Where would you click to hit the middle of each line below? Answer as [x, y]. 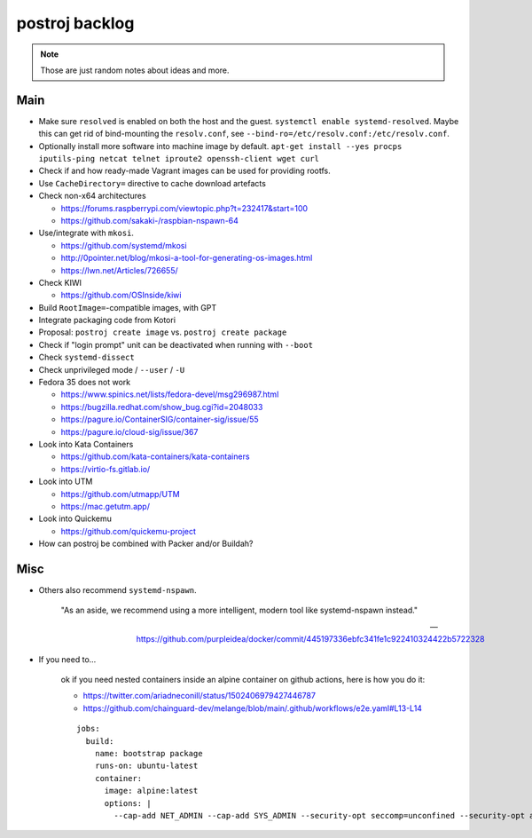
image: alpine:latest [151, 791]
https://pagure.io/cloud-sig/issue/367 [129, 431]
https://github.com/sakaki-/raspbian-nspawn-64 [150, 220]
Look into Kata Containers [86, 444]
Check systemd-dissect [86, 357]
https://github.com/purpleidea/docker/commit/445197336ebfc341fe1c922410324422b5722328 [310, 639]
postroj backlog [75, 23]
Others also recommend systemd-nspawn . [117, 590]
